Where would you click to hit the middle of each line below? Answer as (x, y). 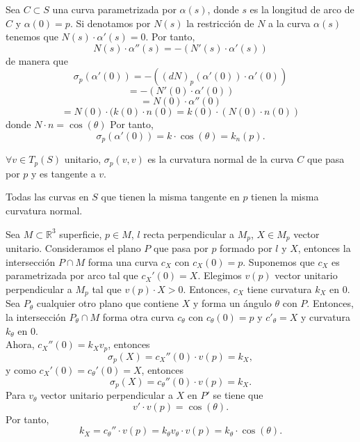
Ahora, (20, 344)
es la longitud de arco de (302, 9)
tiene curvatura (279, 289)
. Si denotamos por (110, 23)
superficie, (81, 234)
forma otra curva (138, 316)
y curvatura (326, 316)
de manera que (37, 60)
